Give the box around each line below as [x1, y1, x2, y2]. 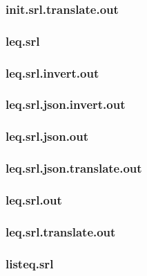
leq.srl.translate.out [6, 223, 116, 240]
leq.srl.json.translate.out [6, 159, 142, 177]
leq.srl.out [6, 191, 62, 208]
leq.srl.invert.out [6, 64, 99, 81]
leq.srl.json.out [6, 128, 89, 145]
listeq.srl [6, 255, 54, 272]
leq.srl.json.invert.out [6, 96, 126, 113]
